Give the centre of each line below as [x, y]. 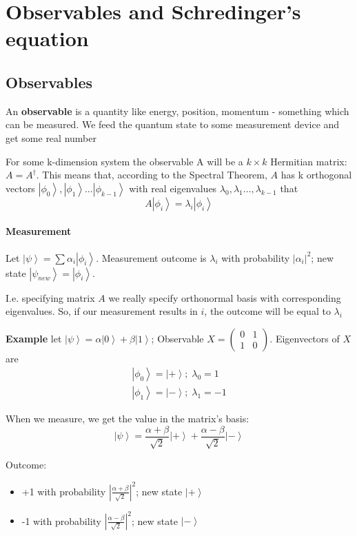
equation [47, 38]
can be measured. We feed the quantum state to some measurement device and [173, 124]
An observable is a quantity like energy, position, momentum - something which [177, 111]
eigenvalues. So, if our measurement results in [102, 311]
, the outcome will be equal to [267, 311]
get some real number [51, 137]
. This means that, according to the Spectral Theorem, [152, 175]
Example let [34, 338]
